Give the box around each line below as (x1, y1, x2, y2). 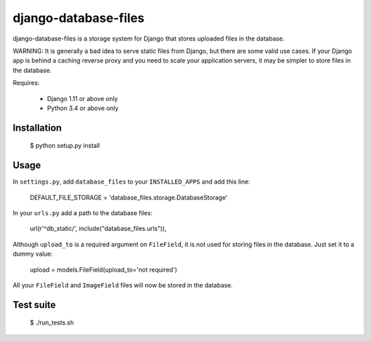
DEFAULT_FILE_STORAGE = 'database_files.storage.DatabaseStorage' (30, 193, 228, 201)
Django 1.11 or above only (47, 94, 118, 102)
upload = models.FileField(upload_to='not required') (30, 265, 178, 274)
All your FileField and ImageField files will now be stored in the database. (12, 280, 233, 289)
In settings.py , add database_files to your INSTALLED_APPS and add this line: (12, 177, 251, 186)
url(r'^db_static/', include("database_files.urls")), (30, 224, 167, 233)
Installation (12, 122, 62, 133)
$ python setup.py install (30, 142, 100, 150)
